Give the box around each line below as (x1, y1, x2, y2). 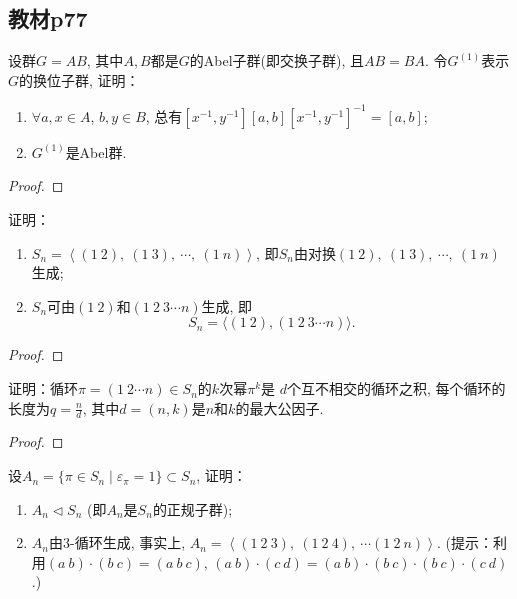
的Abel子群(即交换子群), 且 (189, 50, 364, 71)
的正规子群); (152, 498, 233, 519)
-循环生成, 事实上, (69, 532, 186, 553)
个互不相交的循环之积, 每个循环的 (286, 378, 506, 399)
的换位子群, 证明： (19, 69, 140, 90)
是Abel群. (65, 141, 127, 162)
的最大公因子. (235, 397, 324, 418)
